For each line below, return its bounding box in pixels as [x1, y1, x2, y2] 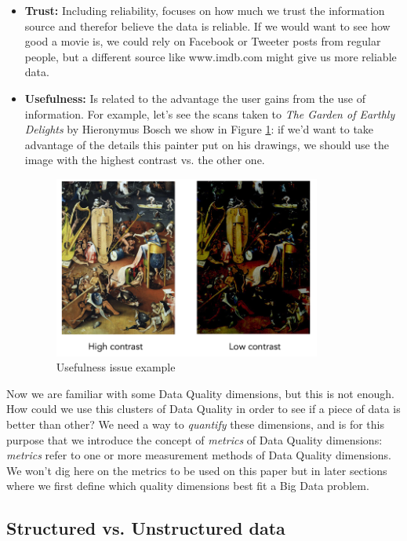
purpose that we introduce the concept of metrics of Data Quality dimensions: [6, 431, 383, 448]
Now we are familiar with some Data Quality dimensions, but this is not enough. [6, 385, 394, 401]
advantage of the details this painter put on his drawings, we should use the [24, 136, 389, 152]
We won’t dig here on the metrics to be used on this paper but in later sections [6, 462, 387, 478]
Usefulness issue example [56, 359, 176, 375]
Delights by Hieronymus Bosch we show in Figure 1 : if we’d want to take [24, 121, 374, 137]
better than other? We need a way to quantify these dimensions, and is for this [6, 415, 384, 432]
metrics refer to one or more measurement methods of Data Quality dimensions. [6, 447, 391, 463]
